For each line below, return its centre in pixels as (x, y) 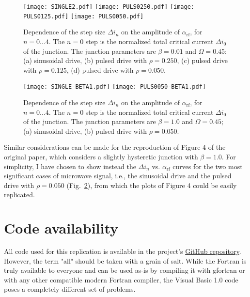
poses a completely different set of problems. (70, 289)
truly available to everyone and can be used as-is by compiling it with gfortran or (125, 270)
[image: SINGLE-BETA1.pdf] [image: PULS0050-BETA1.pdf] (115, 87)
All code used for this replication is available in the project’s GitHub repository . (123, 251)
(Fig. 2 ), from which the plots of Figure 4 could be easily (152, 185)
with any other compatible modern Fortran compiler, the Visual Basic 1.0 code (121, 279)
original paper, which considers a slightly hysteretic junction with (101, 156)
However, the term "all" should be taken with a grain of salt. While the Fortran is (125, 260)
